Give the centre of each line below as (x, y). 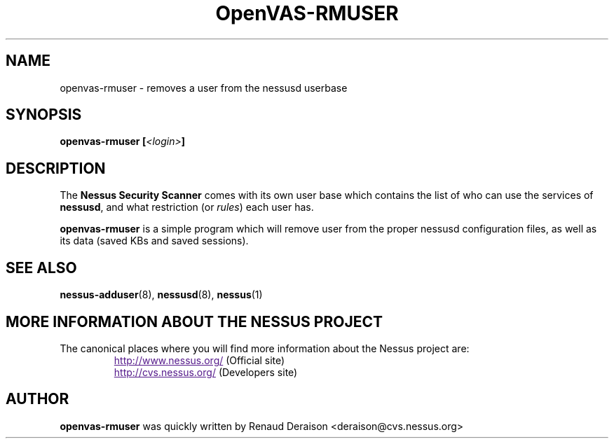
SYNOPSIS (44, 115)
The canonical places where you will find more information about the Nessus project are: (265, 348)
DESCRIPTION (56, 168)
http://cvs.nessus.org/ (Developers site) (206, 372)
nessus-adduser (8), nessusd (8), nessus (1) (161, 295)
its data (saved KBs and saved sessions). (154, 241)
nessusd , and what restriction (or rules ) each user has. (187, 207)
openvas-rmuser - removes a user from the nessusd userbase (204, 88)
